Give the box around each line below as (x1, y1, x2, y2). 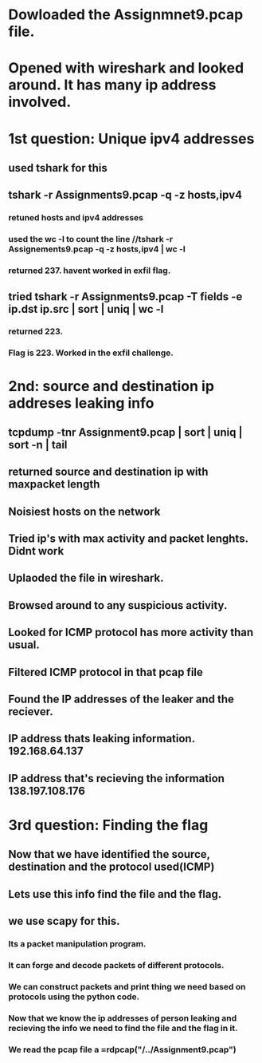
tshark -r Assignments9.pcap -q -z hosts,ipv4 (8, 188, 243, 202)
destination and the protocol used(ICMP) (8, 860, 215, 874)
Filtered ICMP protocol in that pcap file (8, 665, 203, 679)
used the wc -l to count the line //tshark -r (8, 234, 174, 245)
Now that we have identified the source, (8, 848, 210, 861)
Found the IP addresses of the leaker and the (8, 693, 235, 706)
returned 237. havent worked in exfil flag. (8, 265, 171, 276)
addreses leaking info (8, 393, 154, 412)
